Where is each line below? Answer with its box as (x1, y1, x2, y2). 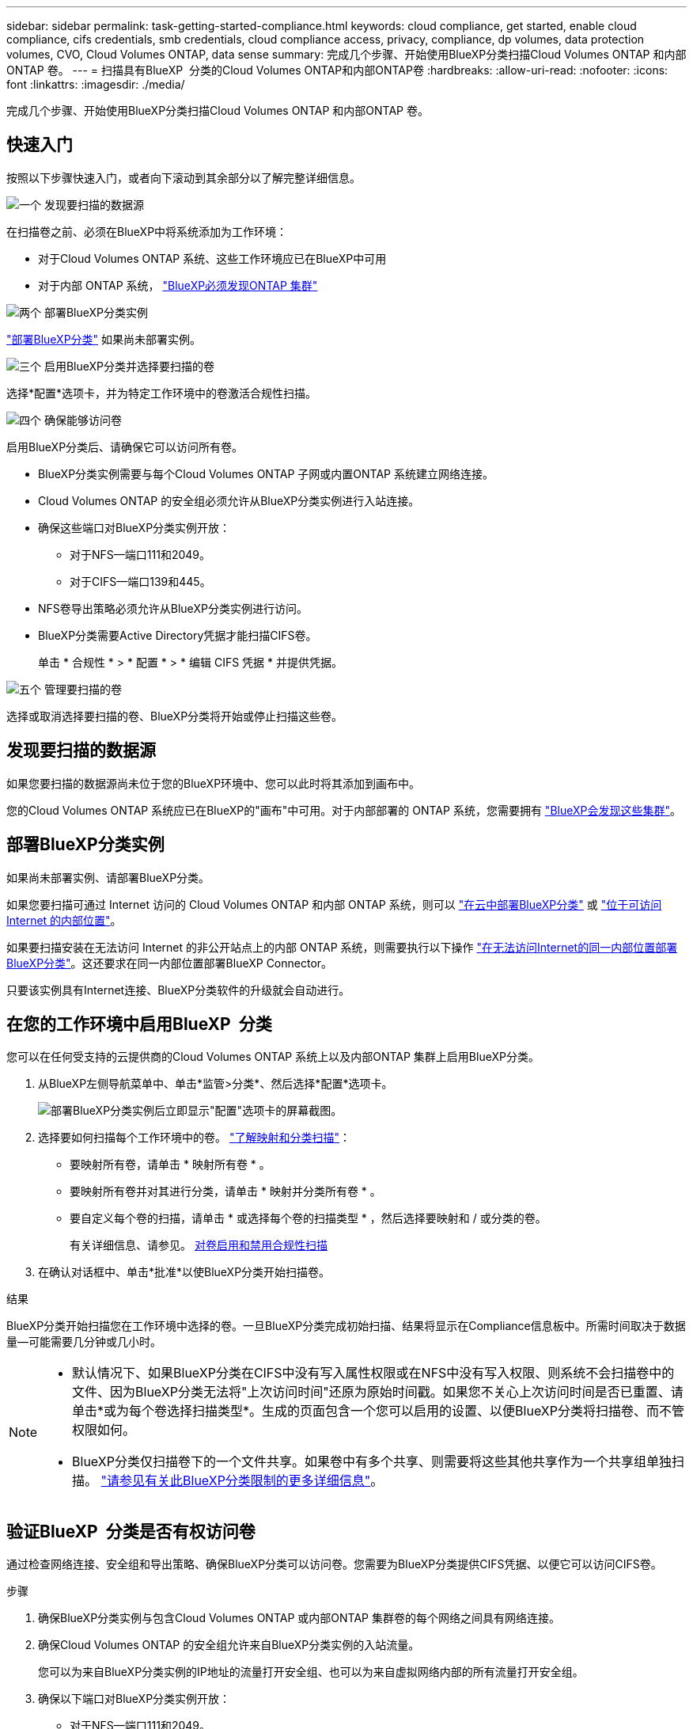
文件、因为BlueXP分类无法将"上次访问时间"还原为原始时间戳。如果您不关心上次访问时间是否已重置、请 (72, 1384, 684, 1400)
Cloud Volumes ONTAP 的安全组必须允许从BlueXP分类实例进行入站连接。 (38, 493, 420, 507)
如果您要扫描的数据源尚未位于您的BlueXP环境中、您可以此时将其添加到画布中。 (6, 776, 421, 790)
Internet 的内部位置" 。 (6, 913, 122, 927)
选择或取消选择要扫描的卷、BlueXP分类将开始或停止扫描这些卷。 (6, 709, 343, 723)
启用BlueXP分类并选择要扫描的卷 (44, 359, 215, 373)
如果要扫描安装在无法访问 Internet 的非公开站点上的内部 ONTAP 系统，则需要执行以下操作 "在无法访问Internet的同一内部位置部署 (6, 940, 678, 954)
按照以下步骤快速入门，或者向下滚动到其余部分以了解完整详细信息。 (6, 170, 361, 184)
